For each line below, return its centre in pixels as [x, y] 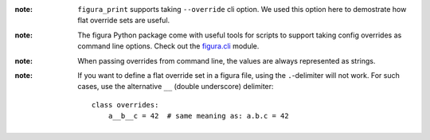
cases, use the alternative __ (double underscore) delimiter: [176, 87]
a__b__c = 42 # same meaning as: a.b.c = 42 [199, 116]
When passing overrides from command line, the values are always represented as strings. [227, 60]
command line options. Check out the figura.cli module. [168, 46]
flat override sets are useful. [124, 21]
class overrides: [125, 105]
